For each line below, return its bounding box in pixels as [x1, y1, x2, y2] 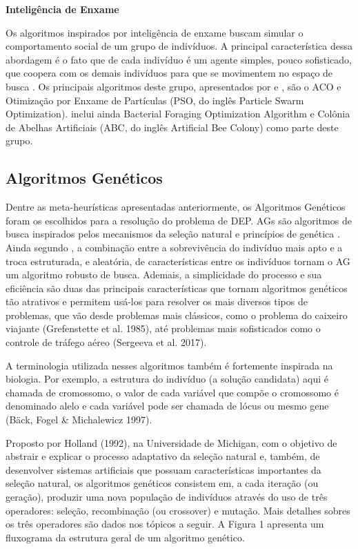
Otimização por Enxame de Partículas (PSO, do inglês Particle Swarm [6, 93, 304, 107]
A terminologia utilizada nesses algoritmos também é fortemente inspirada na [6, 358, 333, 372]
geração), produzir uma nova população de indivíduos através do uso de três [6, 490, 328, 504]
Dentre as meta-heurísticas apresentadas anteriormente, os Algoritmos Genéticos [6, 200, 346, 214]
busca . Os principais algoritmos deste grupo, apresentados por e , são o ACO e [6, 79, 341, 93]
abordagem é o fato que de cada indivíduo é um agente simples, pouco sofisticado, [6, 52, 352, 66]
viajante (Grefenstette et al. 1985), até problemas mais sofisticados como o [6, 321, 321, 336]
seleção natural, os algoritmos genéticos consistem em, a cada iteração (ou [6, 476, 319, 490]
